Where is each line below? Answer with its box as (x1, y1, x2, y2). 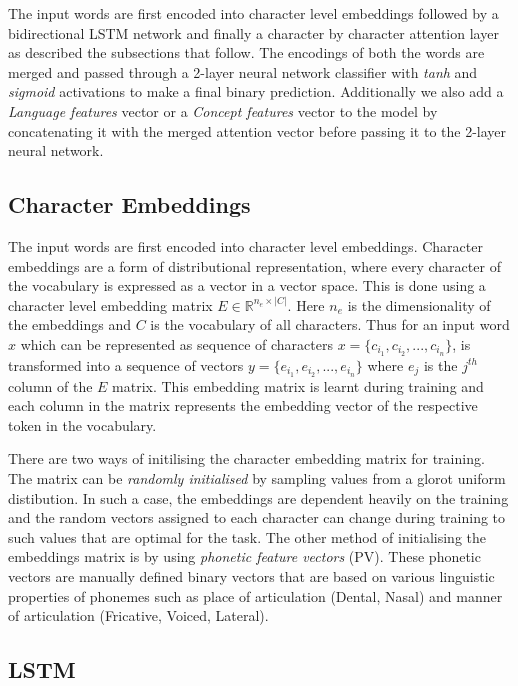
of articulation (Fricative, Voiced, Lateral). (8, 605, 269, 626)
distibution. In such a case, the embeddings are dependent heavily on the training (8, 487, 509, 508)
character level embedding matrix (8, 294, 213, 315)
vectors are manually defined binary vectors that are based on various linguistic (8, 565, 495, 586)
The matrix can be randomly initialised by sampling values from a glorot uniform (8, 468, 506, 489)
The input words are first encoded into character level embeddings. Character (8, 235, 483, 256)
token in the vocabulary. (8, 414, 157, 435)
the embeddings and (8, 314, 131, 335)
